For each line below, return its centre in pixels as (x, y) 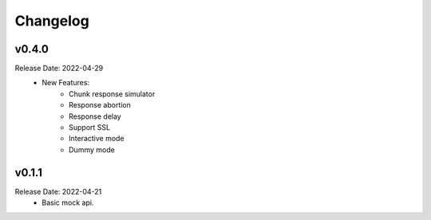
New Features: (66, 83)
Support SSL (90, 128)
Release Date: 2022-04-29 (59, 69)
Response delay (95, 116)
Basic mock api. (68, 202)
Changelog (52, 21)
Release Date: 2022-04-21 (58, 191)
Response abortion (100, 105)
